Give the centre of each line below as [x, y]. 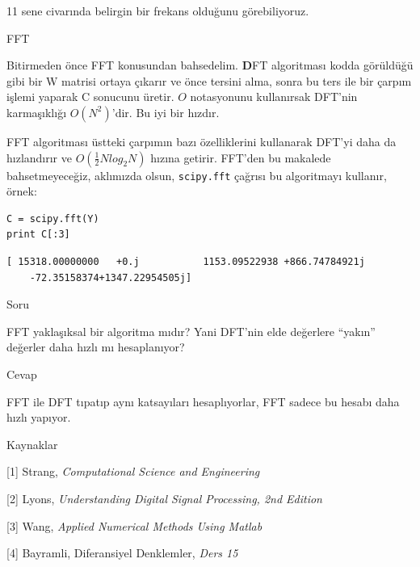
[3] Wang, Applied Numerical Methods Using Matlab [134, 525]
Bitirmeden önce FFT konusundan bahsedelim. [123, 65]
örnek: [22, 191]
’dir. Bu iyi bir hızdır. [166, 112]
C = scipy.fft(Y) [53, 218]
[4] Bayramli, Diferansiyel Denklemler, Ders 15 [122, 553]
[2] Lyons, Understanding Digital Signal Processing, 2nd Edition [164, 498]
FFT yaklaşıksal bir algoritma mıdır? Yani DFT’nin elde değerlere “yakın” [191, 331]
